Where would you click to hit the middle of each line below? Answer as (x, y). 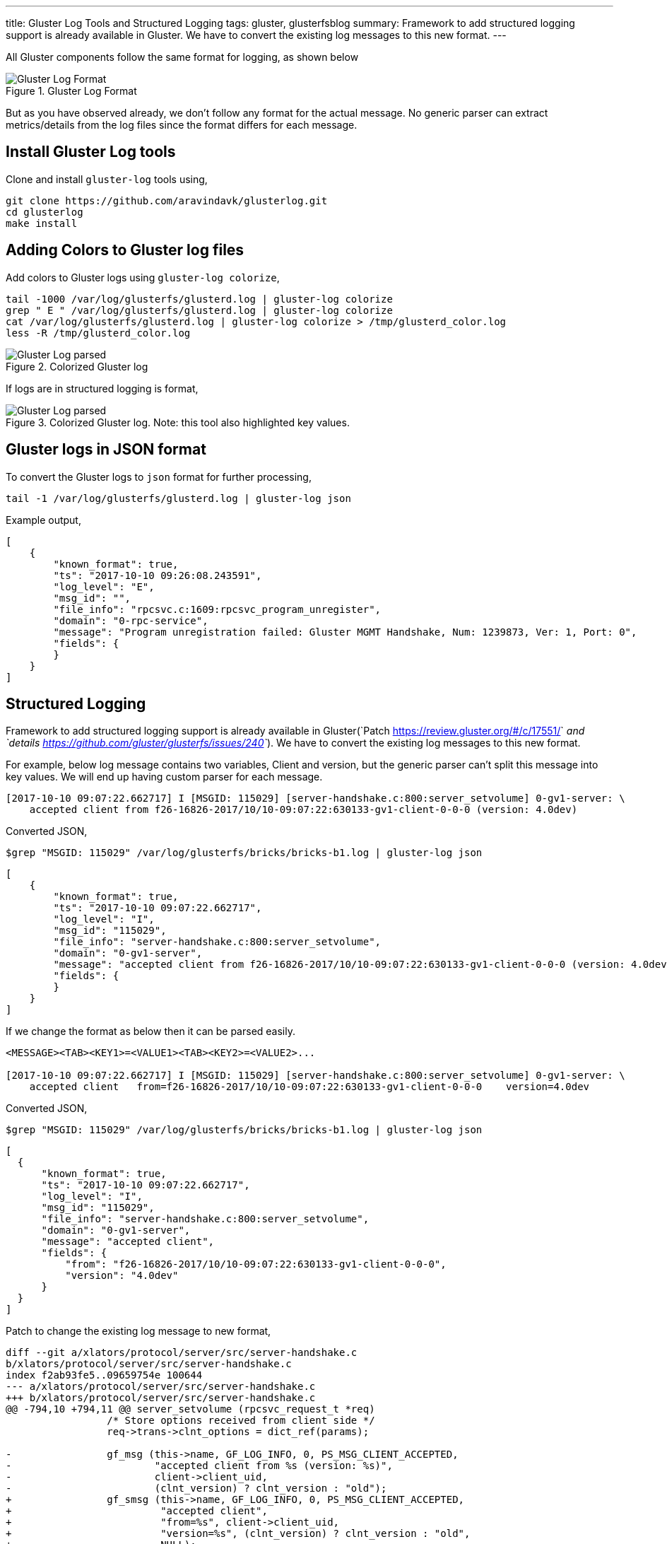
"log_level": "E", (104, 586)
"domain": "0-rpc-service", (131, 620)
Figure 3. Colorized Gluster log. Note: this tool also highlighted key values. (178, 422)
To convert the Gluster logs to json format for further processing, (159, 476)
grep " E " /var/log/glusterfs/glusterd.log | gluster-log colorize (199, 310)
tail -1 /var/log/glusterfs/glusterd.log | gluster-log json (178, 498)
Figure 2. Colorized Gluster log (77, 366)
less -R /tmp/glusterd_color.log (98, 333)
